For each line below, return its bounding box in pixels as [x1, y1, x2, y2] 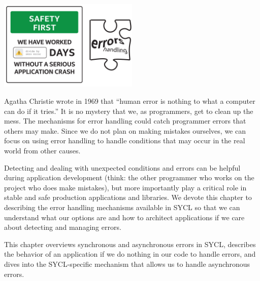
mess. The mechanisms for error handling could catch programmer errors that [4, 115, 246, 126]
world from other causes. [4, 145, 81, 155]
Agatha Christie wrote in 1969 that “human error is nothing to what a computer [4, 96, 255, 106]
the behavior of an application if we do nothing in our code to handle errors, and [4, 249, 256, 259]
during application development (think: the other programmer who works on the [4, 172, 254, 183]
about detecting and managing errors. [4, 222, 121, 232]
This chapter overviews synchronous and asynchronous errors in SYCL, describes [4, 238, 256, 249]
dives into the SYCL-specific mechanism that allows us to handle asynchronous [4, 258, 250, 269]
